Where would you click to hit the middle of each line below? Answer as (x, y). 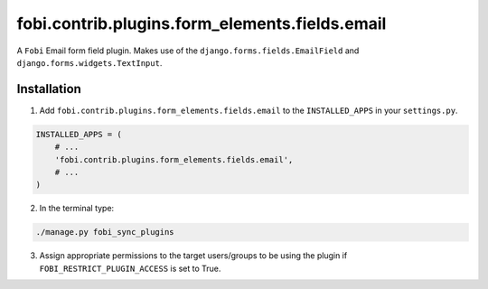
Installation (49, 89)
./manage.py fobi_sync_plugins (105, 232)
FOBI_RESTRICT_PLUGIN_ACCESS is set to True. (130, 268)
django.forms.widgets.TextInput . (89, 62)
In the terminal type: (77, 209)
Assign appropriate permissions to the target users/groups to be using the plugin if (193, 256)
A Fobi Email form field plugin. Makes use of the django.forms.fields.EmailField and (188, 51)
